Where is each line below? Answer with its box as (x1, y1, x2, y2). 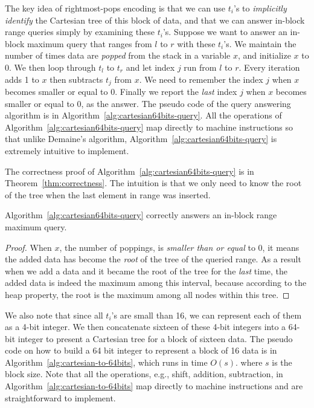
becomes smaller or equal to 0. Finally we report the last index (5, 85, 237, 98)
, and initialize (237, 49, 291, 62)
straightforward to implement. (5, 391, 116, 404)
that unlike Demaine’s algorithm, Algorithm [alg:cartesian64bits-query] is (5, 132, 277, 145)
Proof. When (5, 241, 52, 253)
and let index (126, 60, 175, 73)
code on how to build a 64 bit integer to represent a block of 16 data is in (5, 344, 277, 357)
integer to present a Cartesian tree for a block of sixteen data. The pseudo (18, 332, 293, 345)
